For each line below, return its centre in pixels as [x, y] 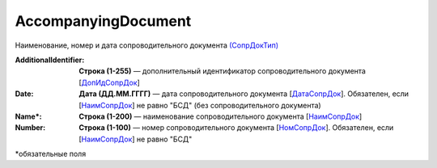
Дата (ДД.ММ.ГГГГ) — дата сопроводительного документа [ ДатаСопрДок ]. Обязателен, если [244, 94]
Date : [24, 94]
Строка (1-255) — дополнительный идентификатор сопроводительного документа [222, 71]
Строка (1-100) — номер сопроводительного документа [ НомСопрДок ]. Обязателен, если [236, 128]
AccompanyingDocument [103, 21]
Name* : [28, 116]
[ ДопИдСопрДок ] [110, 82]
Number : [30, 128]
